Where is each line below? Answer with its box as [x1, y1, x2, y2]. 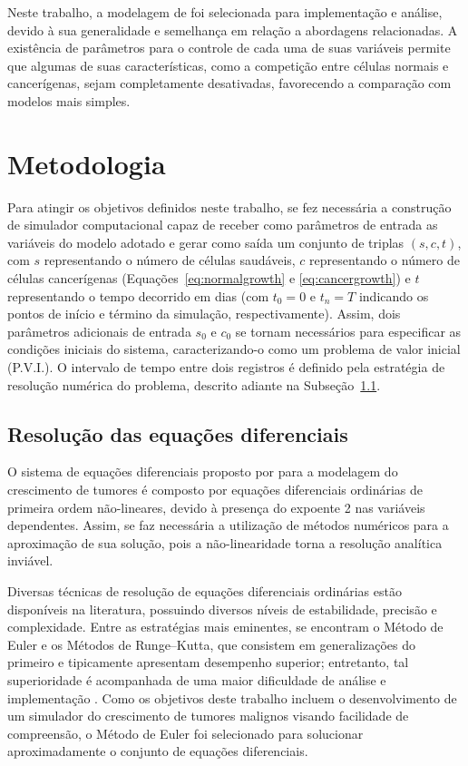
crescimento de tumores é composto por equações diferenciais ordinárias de [7, 480, 423, 499]
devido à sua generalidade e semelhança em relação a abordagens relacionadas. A [7, 20, 458, 39]
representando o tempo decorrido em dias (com [7, 286, 269, 305]
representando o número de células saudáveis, [44, 250, 296, 270]
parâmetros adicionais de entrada [7, 321, 191, 340]
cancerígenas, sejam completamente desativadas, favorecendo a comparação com [7, 74, 452, 93]
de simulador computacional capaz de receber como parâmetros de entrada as [7, 215, 438, 234]
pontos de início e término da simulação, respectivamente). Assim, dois [7, 304, 401, 323]
